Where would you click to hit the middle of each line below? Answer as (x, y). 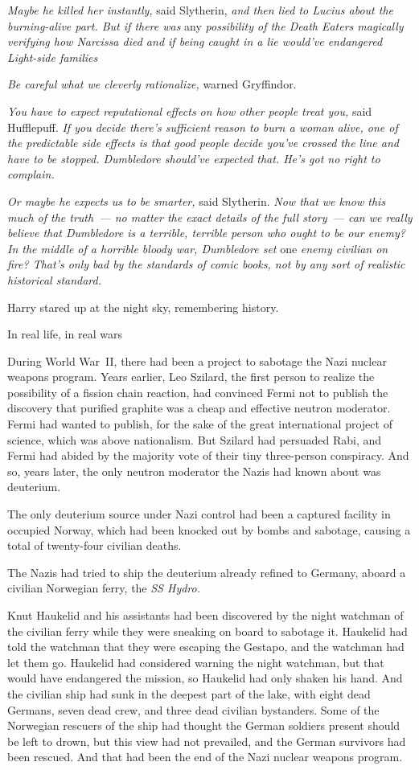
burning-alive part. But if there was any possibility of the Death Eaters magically (205, 25)
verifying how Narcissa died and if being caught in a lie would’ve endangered (195, 41)
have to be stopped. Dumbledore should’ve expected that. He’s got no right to (194, 158)
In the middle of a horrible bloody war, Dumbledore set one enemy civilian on (198, 248)
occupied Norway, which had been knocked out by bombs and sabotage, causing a (209, 529)
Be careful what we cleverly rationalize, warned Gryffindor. (152, 84)
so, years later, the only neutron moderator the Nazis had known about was (194, 471)
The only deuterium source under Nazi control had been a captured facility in (199, 514)
